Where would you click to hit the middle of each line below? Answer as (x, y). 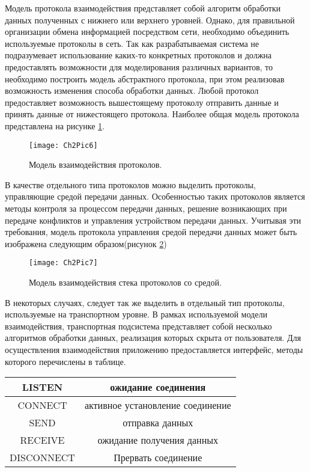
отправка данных (158, 423)
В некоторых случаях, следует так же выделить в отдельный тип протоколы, (145, 302)
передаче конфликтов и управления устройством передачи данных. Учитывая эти (153, 220)
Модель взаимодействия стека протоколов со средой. (125, 282)
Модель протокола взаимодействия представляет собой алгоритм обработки (143, 8)
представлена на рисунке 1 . (55, 125)
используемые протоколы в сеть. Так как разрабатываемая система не (132, 43)
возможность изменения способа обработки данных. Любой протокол (132, 90)
